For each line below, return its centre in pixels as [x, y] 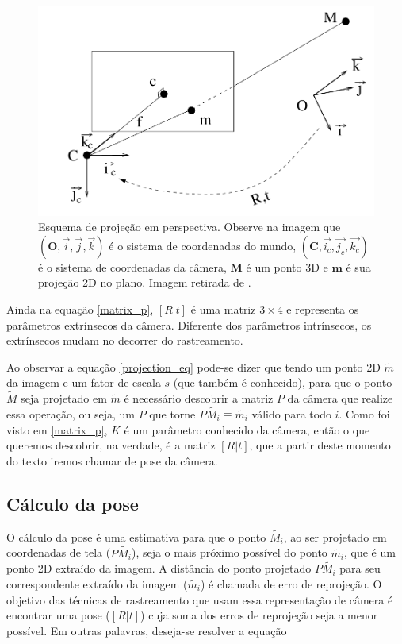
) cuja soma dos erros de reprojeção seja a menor [259, 615]
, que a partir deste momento [320, 445]
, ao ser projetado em [335, 536]
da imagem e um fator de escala [84, 382]
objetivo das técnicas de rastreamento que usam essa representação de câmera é [200, 599]
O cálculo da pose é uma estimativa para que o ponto [136, 536]
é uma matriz [223, 309]
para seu [360, 568]
